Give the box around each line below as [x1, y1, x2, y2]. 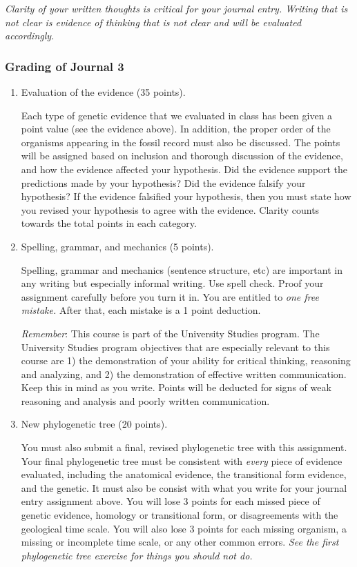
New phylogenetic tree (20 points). [21, 417, 168, 431]
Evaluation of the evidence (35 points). [21, 85, 186, 99]
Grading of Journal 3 [5, 57, 124, 74]
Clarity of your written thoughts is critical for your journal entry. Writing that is [5, 1, 348, 15]
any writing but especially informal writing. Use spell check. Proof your [21, 276, 324, 290]
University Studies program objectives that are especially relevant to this [21, 339, 330, 354]
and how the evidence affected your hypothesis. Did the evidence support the [21, 161, 348, 176]
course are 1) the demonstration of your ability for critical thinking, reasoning [21, 353, 351, 368]
